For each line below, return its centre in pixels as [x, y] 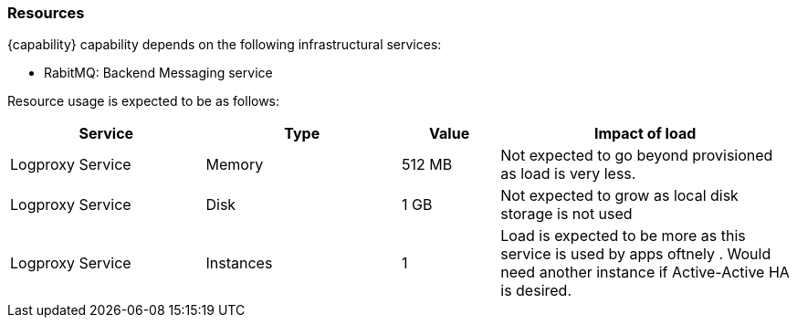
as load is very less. [568, 174]
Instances [239, 263]
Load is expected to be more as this [623, 236]
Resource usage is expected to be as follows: [144, 101]
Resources [46, 13]
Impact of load [645, 134]
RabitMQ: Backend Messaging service [158, 73]
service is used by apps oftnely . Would [636, 254]
